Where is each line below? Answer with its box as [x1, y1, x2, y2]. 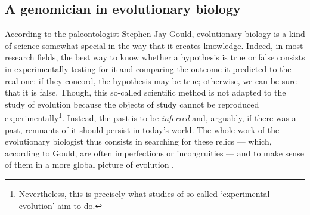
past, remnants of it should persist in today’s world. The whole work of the [5, 123, 280, 136]
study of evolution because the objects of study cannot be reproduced [5, 97, 259, 110]
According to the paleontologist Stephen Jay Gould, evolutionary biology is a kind [5, 27, 305, 40]
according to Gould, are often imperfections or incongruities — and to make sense [5, 146, 304, 159]
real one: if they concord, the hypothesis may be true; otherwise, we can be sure [5, 74, 297, 87]
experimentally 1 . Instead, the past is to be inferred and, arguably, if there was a [5, 110, 296, 124]
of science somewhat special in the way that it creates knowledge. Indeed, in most [5, 39, 303, 51]
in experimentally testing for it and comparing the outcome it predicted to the [5, 62, 292, 75]
